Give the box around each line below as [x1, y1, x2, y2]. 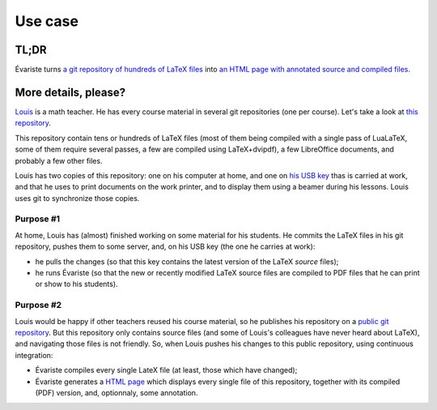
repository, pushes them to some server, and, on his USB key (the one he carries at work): [15, 241, 316, 251]
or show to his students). [35, 280, 118, 289]
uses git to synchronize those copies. [15, 193, 140, 203]
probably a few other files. [15, 156, 103, 165]
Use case [15, 12, 78, 30]
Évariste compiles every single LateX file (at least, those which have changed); [35, 365, 298, 375]
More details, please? [15, 85, 126, 99]
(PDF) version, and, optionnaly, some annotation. [35, 387, 198, 397]
